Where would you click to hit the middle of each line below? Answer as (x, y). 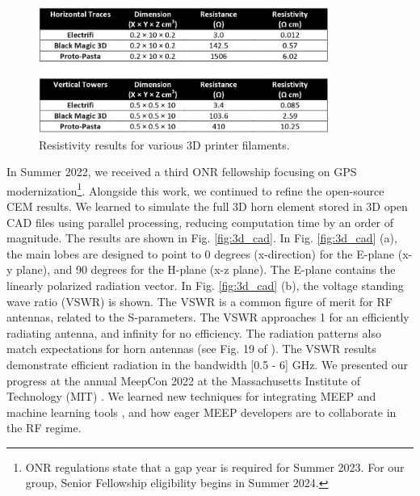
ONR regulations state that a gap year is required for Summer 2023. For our (215, 467)
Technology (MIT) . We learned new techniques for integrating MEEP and (191, 396)
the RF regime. (44, 428)
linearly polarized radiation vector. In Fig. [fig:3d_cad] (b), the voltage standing (205, 285)
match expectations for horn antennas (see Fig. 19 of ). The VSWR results (191, 349)
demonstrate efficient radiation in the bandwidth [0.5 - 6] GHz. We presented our (208, 364)
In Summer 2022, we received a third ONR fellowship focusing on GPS (182, 172)
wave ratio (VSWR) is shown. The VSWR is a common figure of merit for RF (199, 301)
